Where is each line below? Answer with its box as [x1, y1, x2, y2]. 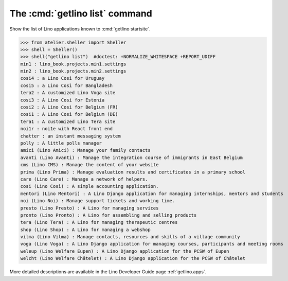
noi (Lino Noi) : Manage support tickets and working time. [20, 198, 175, 204]
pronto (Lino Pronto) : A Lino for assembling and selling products [20, 212, 197, 218]
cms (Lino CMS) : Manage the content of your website [20, 162, 159, 168]
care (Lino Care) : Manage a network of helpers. [20, 176, 148, 182]
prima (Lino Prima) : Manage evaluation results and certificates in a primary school [20, 169, 246, 175]
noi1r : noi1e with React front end [20, 126, 113, 132]
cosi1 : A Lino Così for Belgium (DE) [20, 111, 118, 117]
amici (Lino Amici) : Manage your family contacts [20, 147, 151, 153]
